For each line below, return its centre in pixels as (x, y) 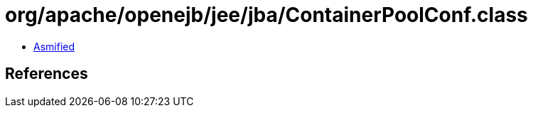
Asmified (54, 46)
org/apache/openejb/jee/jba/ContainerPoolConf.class (266, 15)
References (47, 74)
